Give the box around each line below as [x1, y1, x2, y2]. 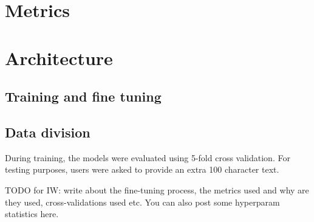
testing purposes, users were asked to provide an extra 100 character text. [5, 163, 279, 176]
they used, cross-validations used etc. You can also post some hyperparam [5, 195, 280, 208]
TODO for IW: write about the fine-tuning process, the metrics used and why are [5, 183, 309, 196]
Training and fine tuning [5, 87, 162, 106]
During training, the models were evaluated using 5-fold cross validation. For [5, 151, 290, 164]
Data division [5, 122, 90, 141]
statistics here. [5, 207, 59, 220]
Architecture [5, 45, 113, 70]
